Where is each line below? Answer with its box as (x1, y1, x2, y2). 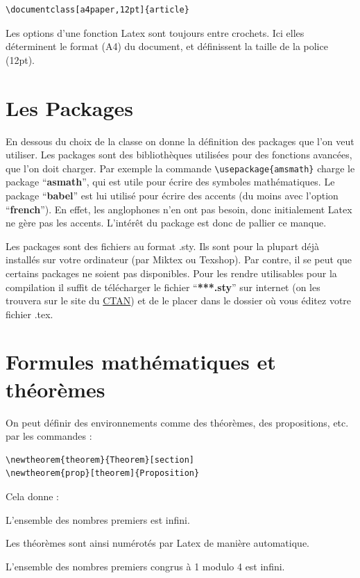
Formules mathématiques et (6, 347, 276, 376)
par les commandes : (6, 429, 92, 443)
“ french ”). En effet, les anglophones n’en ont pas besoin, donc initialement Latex (6, 201, 352, 216)
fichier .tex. (6, 306, 53, 321)
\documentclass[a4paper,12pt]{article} (6, 5, 189, 15)
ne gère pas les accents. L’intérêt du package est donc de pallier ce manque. (6, 215, 327, 230)
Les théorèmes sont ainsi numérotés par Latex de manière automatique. (6, 536, 309, 550)
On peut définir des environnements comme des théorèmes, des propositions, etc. (6, 415, 349, 429)
